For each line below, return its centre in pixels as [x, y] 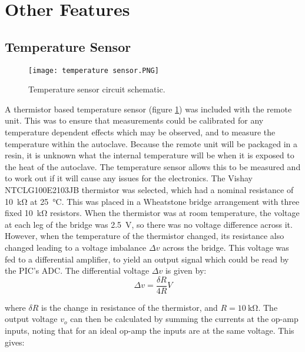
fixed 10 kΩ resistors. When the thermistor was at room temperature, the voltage [152, 213]
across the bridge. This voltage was [226, 247]
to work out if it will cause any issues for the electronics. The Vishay [129, 178]
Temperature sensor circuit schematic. [97, 89]
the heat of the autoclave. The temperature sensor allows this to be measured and [153, 166]
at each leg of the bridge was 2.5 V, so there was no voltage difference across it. [149, 224]
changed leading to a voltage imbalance [76, 247]
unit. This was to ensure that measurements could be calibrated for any [134, 120]
